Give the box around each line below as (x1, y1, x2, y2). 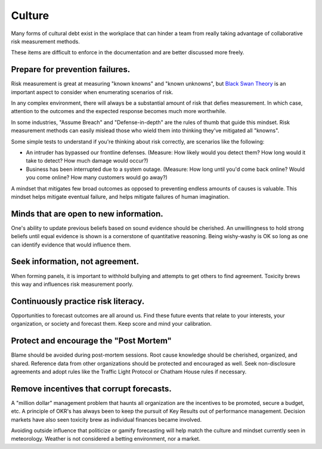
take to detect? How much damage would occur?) (26, 157, 148, 164)
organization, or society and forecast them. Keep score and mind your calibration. (11, 320, 212, 328)
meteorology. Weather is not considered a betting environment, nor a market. (11, 435, 201, 442)
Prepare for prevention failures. (11, 64, 131, 74)
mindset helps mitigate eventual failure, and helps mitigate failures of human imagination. (11, 193, 230, 200)
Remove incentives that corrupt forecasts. (11, 383, 172, 394)
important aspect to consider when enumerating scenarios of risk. (11, 88, 174, 95)
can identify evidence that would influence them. (11, 241, 131, 248)
